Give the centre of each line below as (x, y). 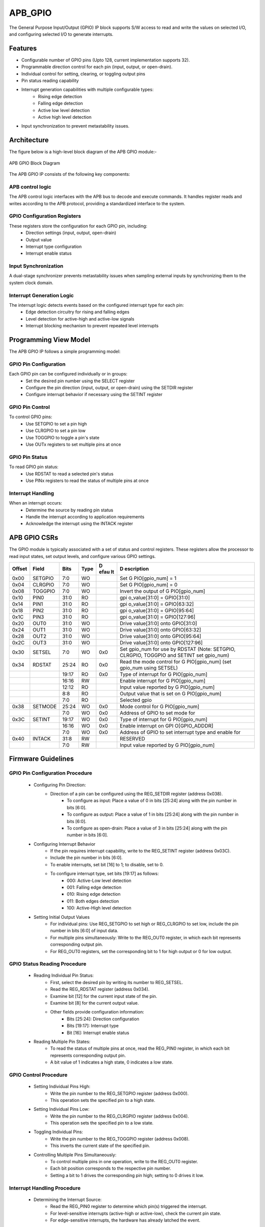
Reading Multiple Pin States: (62, 1041)
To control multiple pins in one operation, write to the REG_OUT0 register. (124, 1162)
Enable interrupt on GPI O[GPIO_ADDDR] (166, 725)
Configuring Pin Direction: (60, 785)
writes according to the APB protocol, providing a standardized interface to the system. (97, 203)
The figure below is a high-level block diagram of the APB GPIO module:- (83, 152)
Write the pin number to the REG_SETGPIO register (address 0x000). (119, 1093)
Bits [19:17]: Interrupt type (93, 1026)
